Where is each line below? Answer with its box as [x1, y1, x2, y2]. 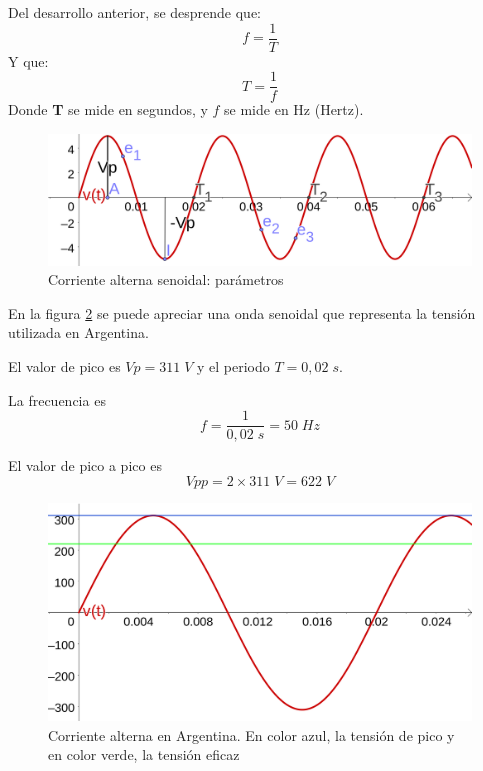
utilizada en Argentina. [8, 322, 149, 343]
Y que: [8, 50, 49, 71]
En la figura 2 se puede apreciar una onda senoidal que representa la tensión [8, 302, 476, 323]
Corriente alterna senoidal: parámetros [48, 269, 284, 290]
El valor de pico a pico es [8, 455, 162, 476]
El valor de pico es [8, 355, 121, 376]
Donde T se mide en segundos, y [8, 99, 208, 120]
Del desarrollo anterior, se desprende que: [8, 2, 262, 22]
